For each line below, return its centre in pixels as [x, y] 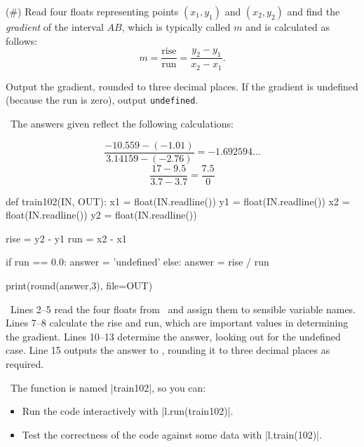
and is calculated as [288, 27]
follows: [22, 40]
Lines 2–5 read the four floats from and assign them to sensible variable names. [183, 309]
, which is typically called [176, 27]
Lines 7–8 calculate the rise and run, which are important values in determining [177, 323]
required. [25, 364]
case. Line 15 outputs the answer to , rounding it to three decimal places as [168, 350]
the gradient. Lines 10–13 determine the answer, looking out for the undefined [173, 336]
